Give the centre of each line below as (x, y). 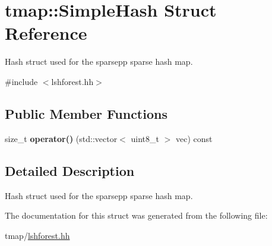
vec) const (194, 138)
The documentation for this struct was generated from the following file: (136, 215)
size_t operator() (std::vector (61, 138)
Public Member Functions (86, 113)
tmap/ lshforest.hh (37, 235)
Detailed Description (70, 170)
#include (21, 81)
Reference (46, 33)
